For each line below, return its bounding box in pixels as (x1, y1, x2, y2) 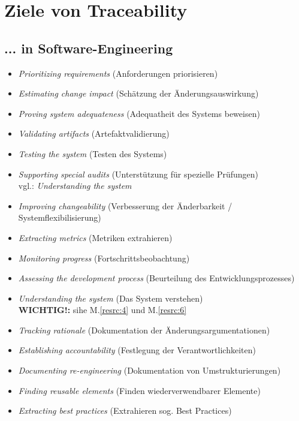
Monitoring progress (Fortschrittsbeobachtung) (18, 251, 190, 264)
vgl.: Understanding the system (18, 179, 132, 192)
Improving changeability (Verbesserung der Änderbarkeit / (18, 199, 232, 212)
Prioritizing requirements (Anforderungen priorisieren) (18, 67, 218, 79)
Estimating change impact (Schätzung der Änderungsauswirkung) (18, 87, 259, 100)
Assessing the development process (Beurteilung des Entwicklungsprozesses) (18, 272, 295, 284)
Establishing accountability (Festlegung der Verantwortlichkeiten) (18, 344, 256, 356)
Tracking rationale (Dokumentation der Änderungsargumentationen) (18, 323, 270, 336)
